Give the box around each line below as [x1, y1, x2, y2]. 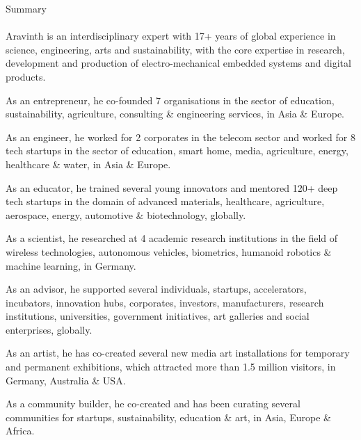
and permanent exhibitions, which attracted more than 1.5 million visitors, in [6, 359, 336, 374]
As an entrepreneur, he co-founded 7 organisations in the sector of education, [6, 92, 335, 107]
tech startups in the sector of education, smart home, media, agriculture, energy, [6, 143, 348, 158]
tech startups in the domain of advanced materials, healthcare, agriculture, [6, 194, 325, 209]
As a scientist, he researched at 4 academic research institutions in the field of [6, 231, 338, 245]
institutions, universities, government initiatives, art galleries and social [6, 309, 310, 323]
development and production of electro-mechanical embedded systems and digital [6, 56, 351, 70]
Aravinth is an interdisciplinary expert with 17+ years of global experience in [6, 28, 336, 43]
